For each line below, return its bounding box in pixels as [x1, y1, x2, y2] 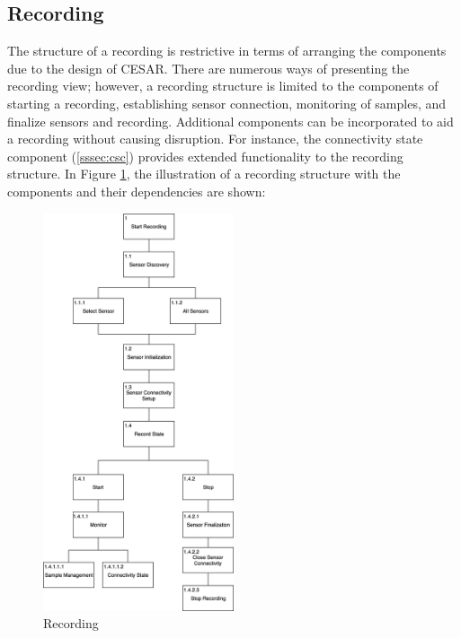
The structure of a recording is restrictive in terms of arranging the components [7, 41, 447, 60]
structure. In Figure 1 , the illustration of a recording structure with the [7, 164, 401, 183]
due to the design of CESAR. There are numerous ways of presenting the [7, 58, 410, 77]
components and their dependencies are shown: [7, 181, 266, 200]
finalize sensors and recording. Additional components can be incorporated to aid [7, 111, 454, 130]
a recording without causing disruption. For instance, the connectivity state [7, 129, 423, 148]
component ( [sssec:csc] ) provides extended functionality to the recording [7, 146, 403, 165]
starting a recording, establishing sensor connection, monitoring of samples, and [7, 93, 447, 112]
